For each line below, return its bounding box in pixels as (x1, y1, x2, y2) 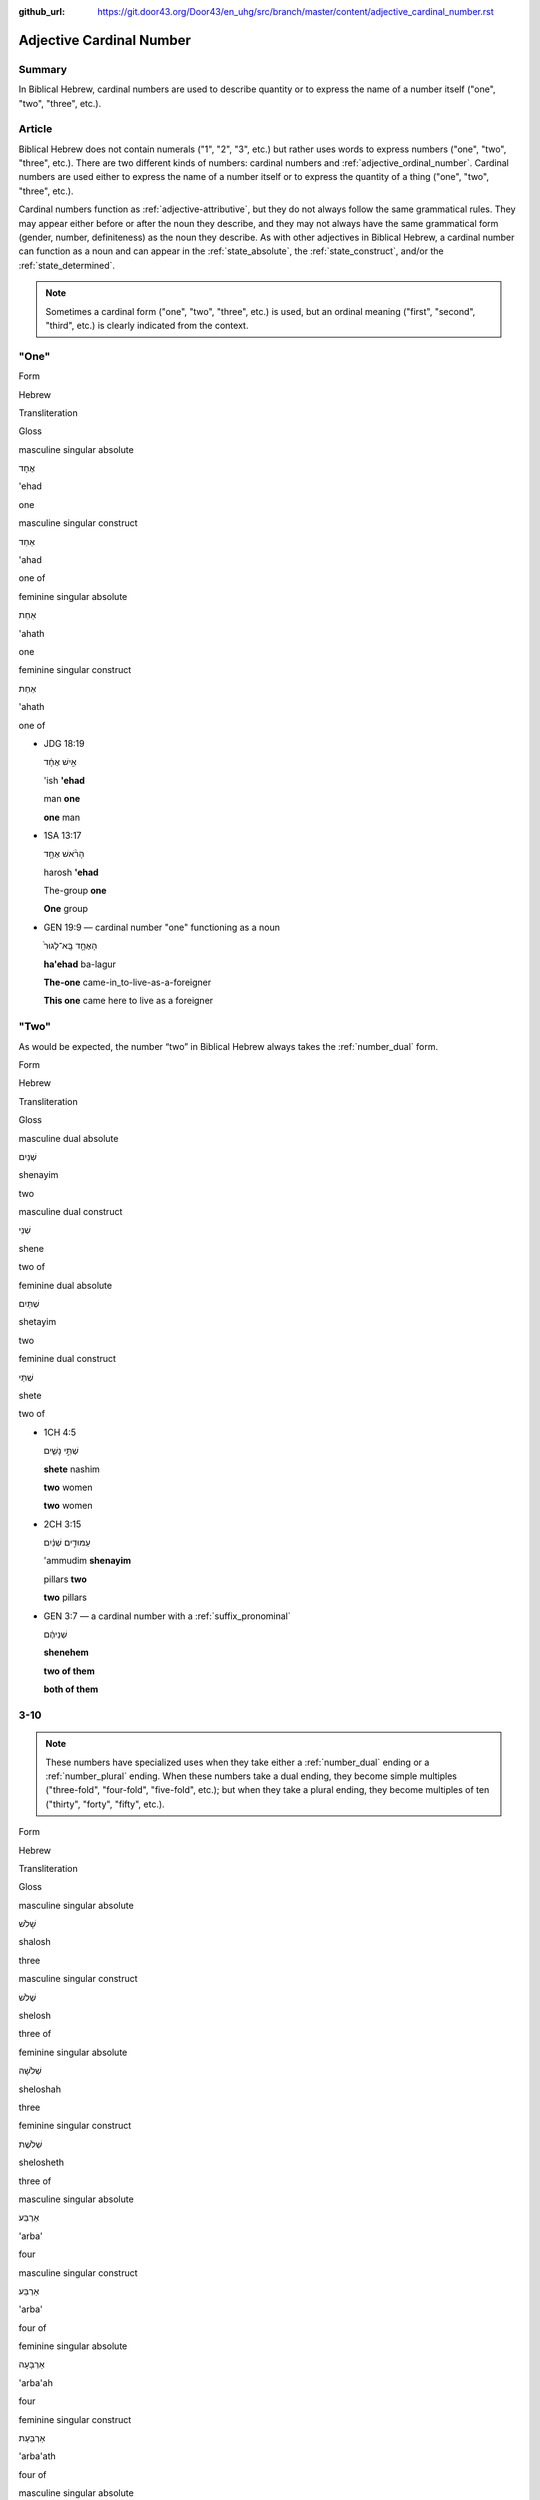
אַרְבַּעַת (18, 2432, 46, 2444)
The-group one (43, 885, 107, 897)
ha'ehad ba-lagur (43, 958, 117, 970)
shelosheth (18, 2156, 65, 2169)
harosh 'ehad (43, 866, 99, 878)
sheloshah (18, 2083, 62, 2095)
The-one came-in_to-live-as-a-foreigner (43, 976, 212, 989)
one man (43, 811, 80, 823)
